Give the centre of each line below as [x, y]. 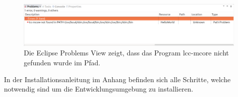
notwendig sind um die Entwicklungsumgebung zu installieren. [99, 89]
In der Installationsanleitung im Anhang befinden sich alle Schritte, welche [117, 79]
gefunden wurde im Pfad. [62, 63]
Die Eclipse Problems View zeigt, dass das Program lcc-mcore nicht [126, 53]
